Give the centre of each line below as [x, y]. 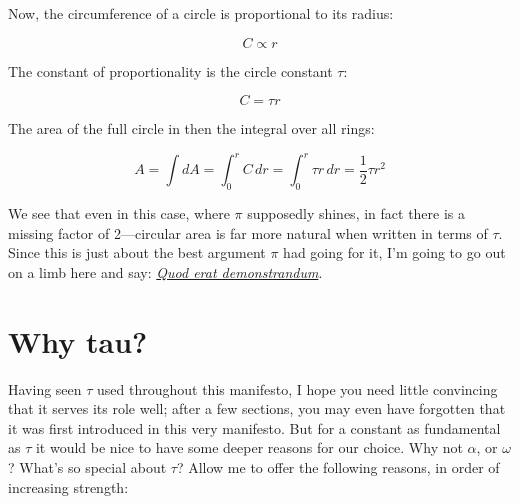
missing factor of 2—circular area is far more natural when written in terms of [248, 232]
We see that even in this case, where [119, 213]
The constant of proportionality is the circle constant [170, 70]
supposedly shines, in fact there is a [356, 213]
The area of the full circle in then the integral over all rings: [191, 128]
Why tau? [78, 340]
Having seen [45, 388]
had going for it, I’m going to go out [394, 252]
